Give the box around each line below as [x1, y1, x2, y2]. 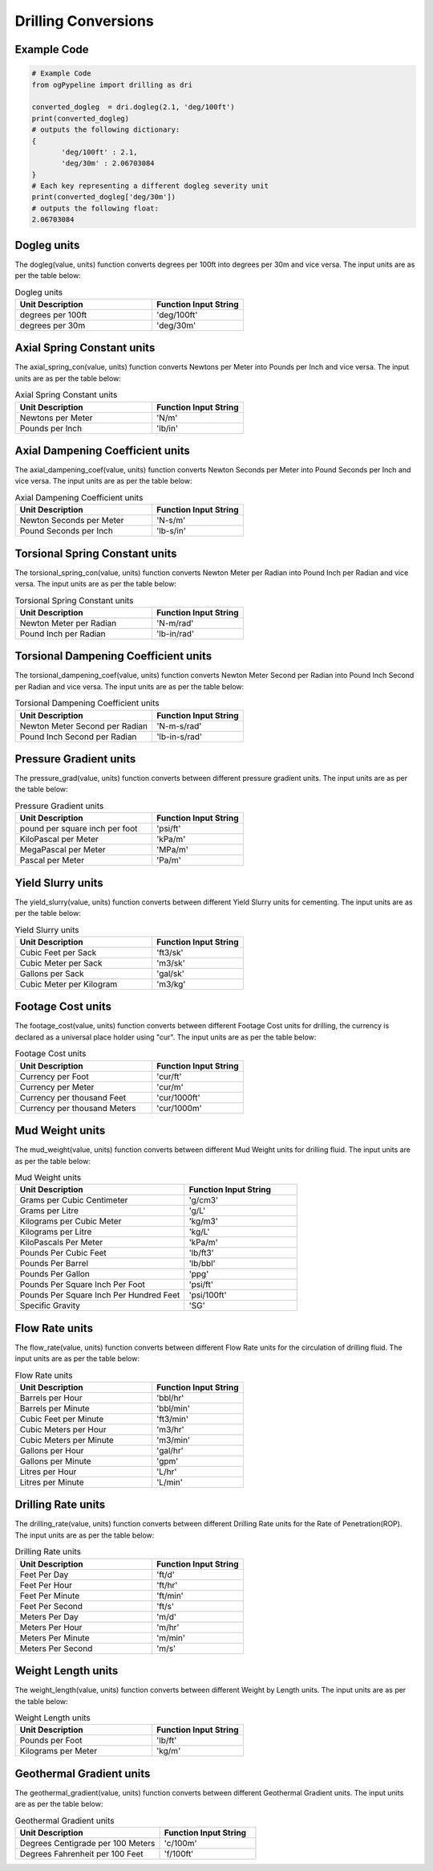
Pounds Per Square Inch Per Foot [19, 1279, 146, 1290]
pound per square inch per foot [19, 823, 138, 835]
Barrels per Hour [19, 1392, 83, 1403]
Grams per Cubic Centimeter [19, 1195, 128, 1206]
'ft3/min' [156, 1413, 188, 1424]
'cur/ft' [156, 1071, 182, 1082]
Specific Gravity [19, 1300, 80, 1311]
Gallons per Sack [19, 968, 84, 979]
